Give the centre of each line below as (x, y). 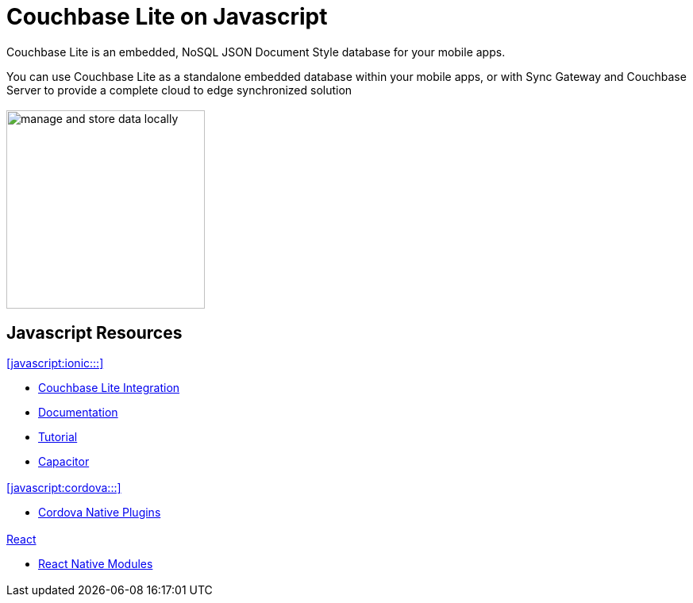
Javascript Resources (94, 332)
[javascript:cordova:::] (64, 488)
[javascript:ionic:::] (55, 363)
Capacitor (64, 462)
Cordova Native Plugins (100, 513)
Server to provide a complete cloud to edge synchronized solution (179, 90)
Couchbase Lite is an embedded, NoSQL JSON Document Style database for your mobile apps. (256, 52)
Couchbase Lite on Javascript (167, 17)
